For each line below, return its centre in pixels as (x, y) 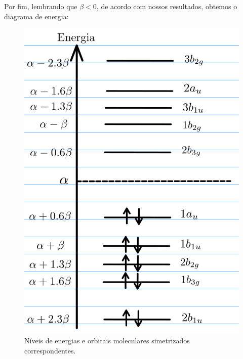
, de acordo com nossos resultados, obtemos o (167, 6)
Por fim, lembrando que (41, 6)
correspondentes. (50, 350)
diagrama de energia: (36, 16)
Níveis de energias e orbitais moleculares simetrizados (107, 340)
